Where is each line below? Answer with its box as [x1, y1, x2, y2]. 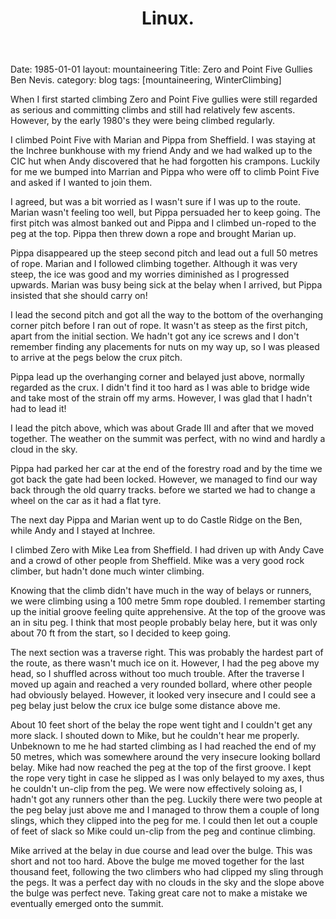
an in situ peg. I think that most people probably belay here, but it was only [10, 617, 318, 629]
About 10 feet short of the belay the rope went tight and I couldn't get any [10, 719, 313, 731]
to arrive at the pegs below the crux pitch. [10, 352, 183, 364]
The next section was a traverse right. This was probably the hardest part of [10, 647, 324, 659]
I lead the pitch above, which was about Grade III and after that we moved [10, 422, 314, 434]
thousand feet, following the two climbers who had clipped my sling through [10, 866, 324, 878]
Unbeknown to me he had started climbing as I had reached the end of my [10, 740, 317, 752]
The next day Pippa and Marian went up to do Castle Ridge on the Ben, [10, 514, 303, 526]
